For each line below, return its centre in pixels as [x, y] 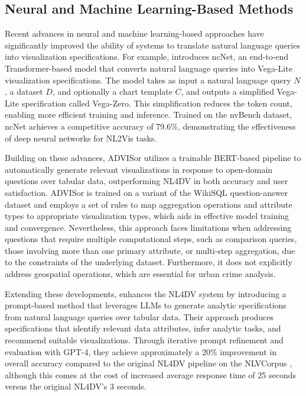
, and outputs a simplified [227, 91]
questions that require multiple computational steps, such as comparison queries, [151, 239]
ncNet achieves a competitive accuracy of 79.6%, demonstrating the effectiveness [150, 126]
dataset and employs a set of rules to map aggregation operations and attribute [149, 204]
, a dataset [24, 91]
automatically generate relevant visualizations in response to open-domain [139, 169]
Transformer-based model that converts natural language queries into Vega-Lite [149, 68]
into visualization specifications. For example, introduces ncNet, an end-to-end [147, 57]
